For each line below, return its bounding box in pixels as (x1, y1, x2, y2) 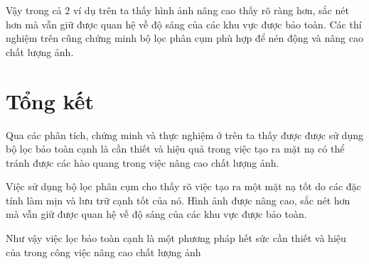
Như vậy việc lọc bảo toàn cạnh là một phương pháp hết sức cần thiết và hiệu (6, 231, 346, 246)
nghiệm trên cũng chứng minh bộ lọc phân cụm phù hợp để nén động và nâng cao (6, 31, 363, 45)
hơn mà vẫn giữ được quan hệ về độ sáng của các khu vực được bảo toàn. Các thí (6, 16, 362, 31)
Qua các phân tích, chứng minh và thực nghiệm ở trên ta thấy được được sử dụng (6, 127, 363, 142)
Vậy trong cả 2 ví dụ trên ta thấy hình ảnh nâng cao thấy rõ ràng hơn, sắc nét (6, 3, 349, 17)
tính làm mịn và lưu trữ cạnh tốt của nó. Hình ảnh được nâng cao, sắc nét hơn (6, 192, 351, 207)
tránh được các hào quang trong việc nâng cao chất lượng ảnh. (6, 155, 279, 170)
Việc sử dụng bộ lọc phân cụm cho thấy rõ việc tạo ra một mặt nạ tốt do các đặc (6, 179, 361, 194)
